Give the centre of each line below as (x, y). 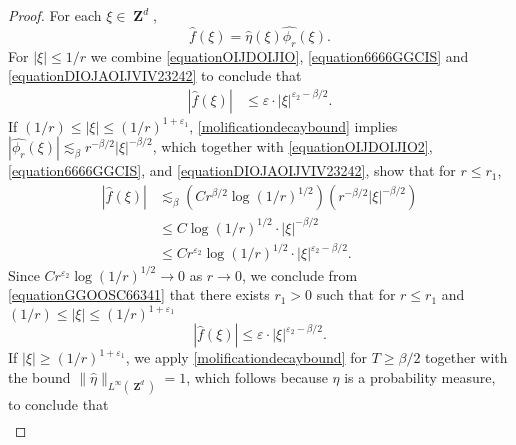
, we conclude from (299, 274)
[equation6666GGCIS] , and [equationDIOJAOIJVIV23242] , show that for (232, 170)
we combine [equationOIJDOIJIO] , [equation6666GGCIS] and (279, 55)
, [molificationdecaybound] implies (293, 125)
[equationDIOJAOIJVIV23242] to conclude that (155, 75)
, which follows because (257, 376)
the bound (39, 376)
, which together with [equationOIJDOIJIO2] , (292, 146)
